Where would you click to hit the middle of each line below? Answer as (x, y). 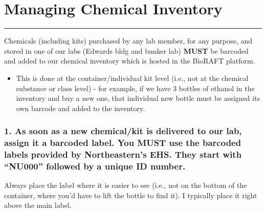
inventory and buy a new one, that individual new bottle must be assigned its (138, 98)
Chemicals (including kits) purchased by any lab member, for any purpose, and (128, 41)
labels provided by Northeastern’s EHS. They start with (123, 154)
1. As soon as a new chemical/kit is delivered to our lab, (123, 131)
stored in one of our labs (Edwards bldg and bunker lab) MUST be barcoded (126, 50)
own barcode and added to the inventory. (81, 108)
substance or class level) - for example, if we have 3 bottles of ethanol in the (135, 88)
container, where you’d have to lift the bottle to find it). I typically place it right (131, 195)
